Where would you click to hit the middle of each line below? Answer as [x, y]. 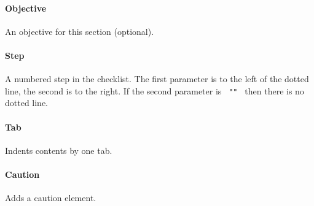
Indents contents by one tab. [59, 150]
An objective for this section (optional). [80, 31]
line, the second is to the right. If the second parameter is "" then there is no [155, 90]
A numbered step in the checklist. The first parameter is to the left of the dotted [157, 79]
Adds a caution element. [51, 198]
